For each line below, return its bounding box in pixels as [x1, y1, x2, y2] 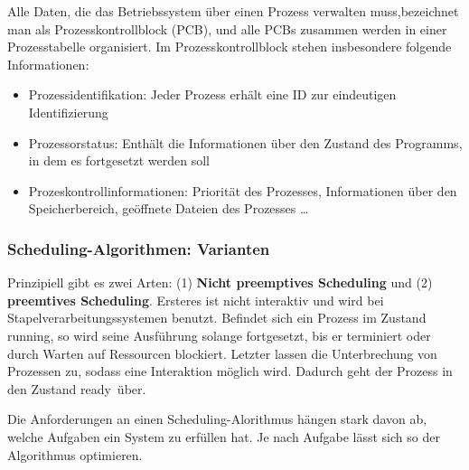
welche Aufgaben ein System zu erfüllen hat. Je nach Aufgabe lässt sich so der [7, 427, 440, 446]
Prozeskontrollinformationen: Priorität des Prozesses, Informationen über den [28, 181, 457, 200]
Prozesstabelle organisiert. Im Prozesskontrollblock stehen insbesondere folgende [7, 37, 452, 56]
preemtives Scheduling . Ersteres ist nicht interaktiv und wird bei [7, 290, 384, 309]
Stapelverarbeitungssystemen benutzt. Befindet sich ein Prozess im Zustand [7, 308, 427, 327]
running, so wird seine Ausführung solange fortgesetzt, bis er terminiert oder [7, 325, 431, 344]
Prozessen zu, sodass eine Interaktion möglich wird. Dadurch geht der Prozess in [7, 362, 453, 381]
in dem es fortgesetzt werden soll [28, 151, 210, 170]
